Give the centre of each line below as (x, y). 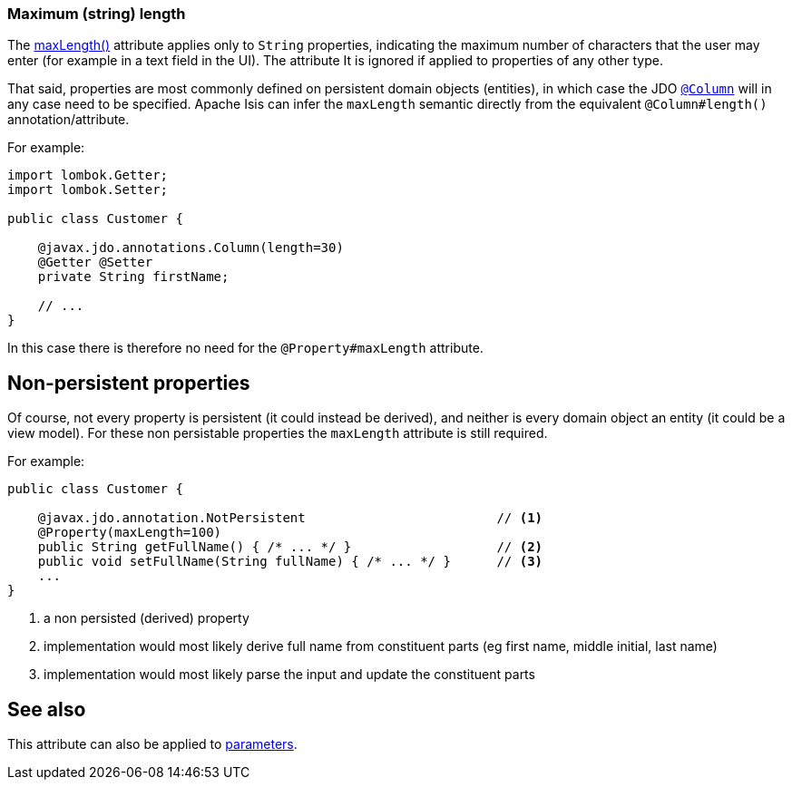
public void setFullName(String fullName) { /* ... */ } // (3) (290, 562)
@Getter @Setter (95, 262)
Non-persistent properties (129, 383)
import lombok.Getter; (88, 175)
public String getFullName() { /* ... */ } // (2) (290, 547)
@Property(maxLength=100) (130, 533)
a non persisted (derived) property (147, 618)
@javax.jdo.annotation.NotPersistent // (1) (290, 518)
